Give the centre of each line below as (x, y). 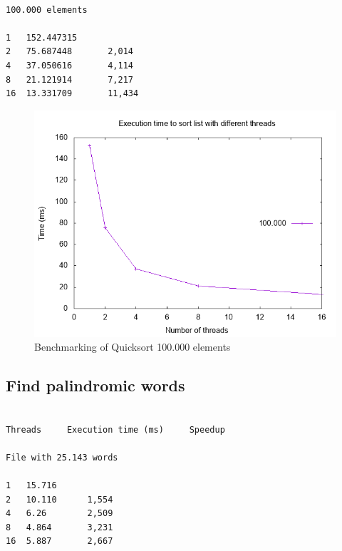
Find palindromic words (95, 385)
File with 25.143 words (62, 457)
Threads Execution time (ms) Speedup (115, 429)
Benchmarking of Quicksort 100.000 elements (133, 347)
